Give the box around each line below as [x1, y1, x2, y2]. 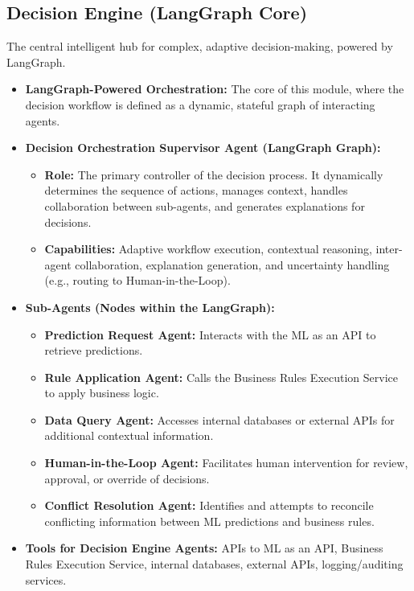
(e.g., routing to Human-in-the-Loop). [44, 272, 231, 289]
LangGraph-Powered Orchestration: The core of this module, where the [25, 80, 404, 97]
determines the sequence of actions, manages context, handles [44, 182, 348, 199]
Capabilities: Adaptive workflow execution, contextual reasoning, [44, 240, 372, 257]
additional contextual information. [44, 427, 214, 444]
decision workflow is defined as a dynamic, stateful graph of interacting [25, 96, 375, 113]
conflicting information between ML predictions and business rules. [44, 512, 375, 529]
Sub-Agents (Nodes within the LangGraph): [25, 298, 275, 315]
